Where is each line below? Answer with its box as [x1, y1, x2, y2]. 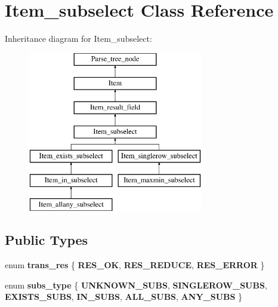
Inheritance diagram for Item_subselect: [5, 32, 152, 45]
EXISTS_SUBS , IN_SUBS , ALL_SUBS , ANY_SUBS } [5, 290, 243, 303]
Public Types [5, 231, 88, 249]
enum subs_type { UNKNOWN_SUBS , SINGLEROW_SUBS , [5, 278, 267, 291]
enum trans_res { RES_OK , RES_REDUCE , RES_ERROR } [5, 259, 265, 271]
